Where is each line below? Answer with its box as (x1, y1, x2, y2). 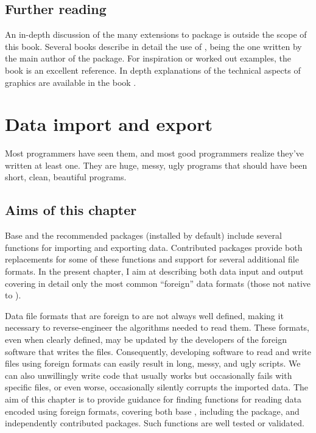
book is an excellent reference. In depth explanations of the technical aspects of (5, 63, 301, 76)
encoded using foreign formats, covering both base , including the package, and (5, 404, 300, 417)
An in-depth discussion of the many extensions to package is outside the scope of (5, 28, 307, 41)
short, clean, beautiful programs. (5, 171, 127, 183)
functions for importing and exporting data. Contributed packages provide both (5, 241, 303, 253)
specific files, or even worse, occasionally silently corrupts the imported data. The (5, 381, 309, 393)
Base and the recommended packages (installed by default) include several (5, 229, 282, 242)
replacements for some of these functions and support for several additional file (5, 253, 299, 266)
